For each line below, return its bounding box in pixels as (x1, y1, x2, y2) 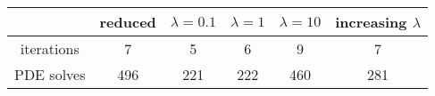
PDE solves (14, 64, 86, 84)
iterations (20, 38, 79, 59)
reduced (99, 12, 156, 32)
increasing (335, 12, 407, 32)
